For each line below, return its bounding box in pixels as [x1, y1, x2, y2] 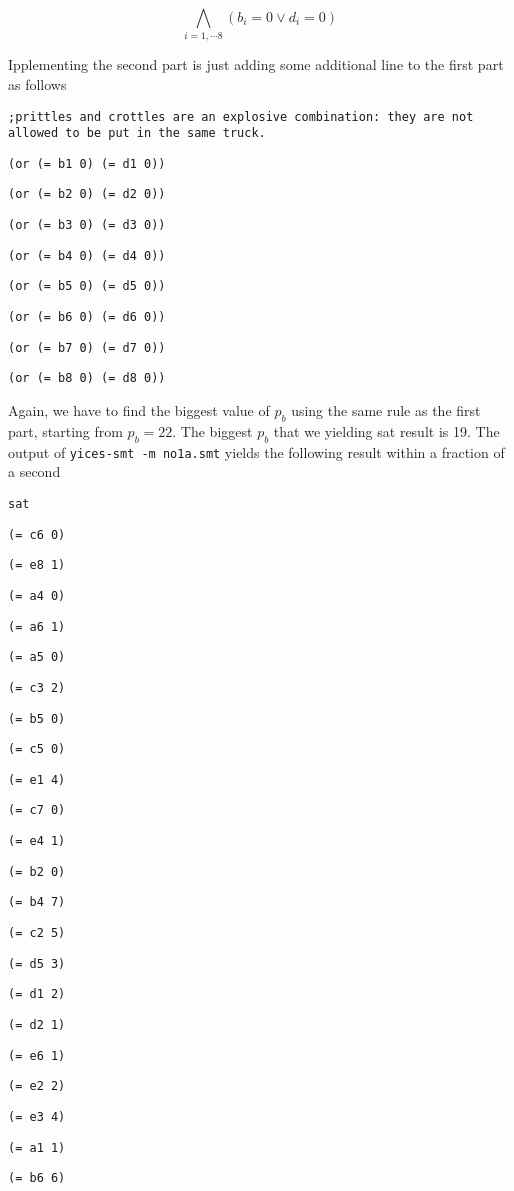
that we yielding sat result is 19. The [273, 420, 500, 441]
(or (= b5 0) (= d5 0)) [8, 279, 166, 294]
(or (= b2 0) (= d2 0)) [8, 187, 166, 202]
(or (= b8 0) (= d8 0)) [8, 371, 166, 386]
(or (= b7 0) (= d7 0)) [8, 340, 166, 355]
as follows [8, 73, 67, 94]
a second [8, 461, 61, 482]
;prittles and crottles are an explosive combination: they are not [8, 109, 474, 124]
